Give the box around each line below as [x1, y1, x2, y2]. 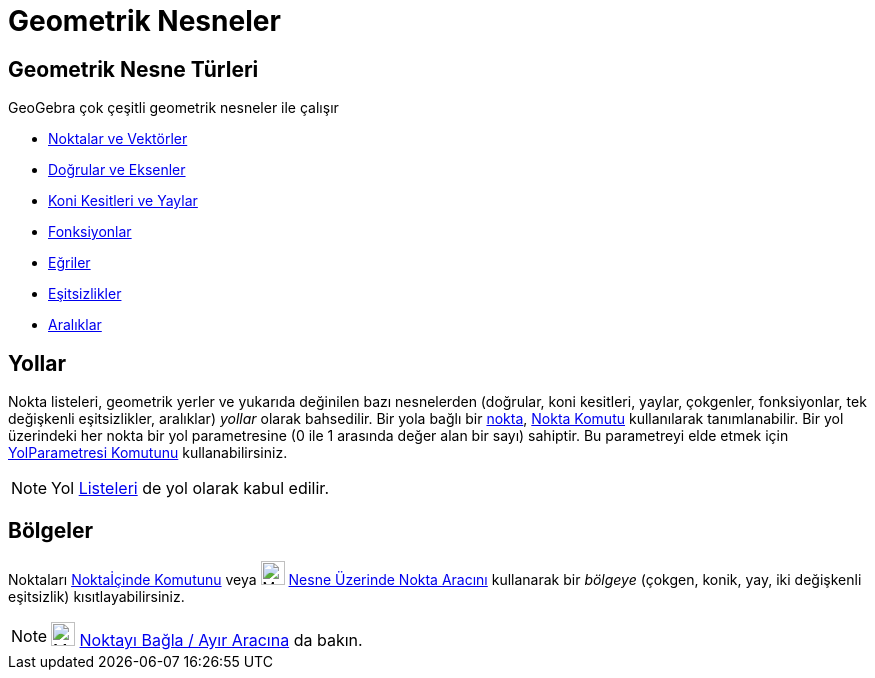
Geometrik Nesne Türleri [8, 56, 259, 82]
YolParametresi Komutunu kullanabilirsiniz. [8, 444, 288, 462]
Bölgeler [8, 518, 93, 544]
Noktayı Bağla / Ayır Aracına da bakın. [79, 629, 363, 650]
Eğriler [48, 254, 91, 272]
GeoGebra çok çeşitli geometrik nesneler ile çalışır [8, 99, 339, 117]
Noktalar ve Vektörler [48, 130, 188, 148]
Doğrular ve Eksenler [48, 161, 186, 179]
